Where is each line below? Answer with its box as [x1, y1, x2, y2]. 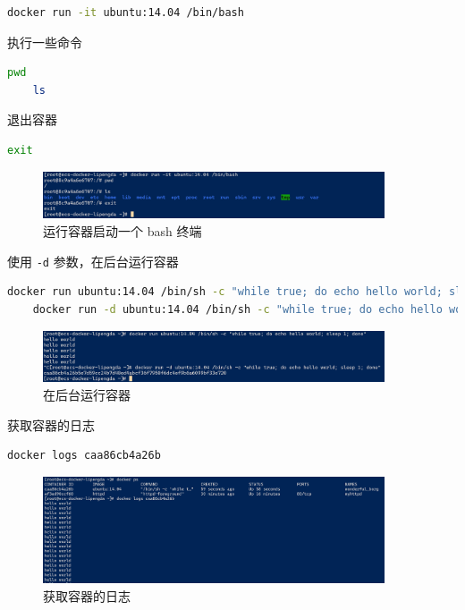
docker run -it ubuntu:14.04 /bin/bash [7, 6, 244, 19]
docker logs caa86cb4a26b [7, 449, 161, 462]
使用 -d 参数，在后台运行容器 [7, 251, 179, 270]
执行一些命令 [7, 32, 82, 51]
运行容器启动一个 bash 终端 [43, 222, 202, 241]
